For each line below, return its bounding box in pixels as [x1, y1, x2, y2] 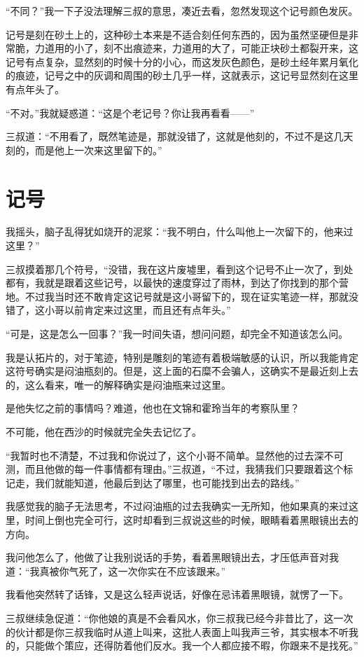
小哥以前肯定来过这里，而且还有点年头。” [44, 303, 231, 317]
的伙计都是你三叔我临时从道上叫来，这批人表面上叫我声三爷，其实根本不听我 [6, 624, 358, 639]
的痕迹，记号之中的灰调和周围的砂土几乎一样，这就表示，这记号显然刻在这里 [6, 68, 358, 83]
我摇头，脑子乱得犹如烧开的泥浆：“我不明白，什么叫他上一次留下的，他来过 [6, 224, 353, 239]
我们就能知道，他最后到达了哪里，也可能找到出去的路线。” [34, 475, 300, 490]
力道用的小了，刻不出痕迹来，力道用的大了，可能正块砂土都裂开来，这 [34, 41, 358, 55]
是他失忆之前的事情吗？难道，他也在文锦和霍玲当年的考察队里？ [6, 401, 300, 415]
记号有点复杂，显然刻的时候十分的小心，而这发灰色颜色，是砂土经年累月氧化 [6, 54, 358, 69]
